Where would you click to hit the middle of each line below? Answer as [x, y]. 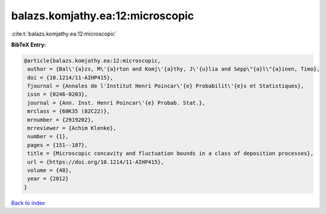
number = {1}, [48, 137]
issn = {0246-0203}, [58, 94]
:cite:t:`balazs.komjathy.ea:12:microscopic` [64, 34]
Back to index [28, 203]
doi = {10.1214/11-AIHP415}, [70, 77]
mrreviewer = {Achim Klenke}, [72, 128]
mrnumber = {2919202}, [61, 120]
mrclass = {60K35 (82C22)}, [69, 111]
